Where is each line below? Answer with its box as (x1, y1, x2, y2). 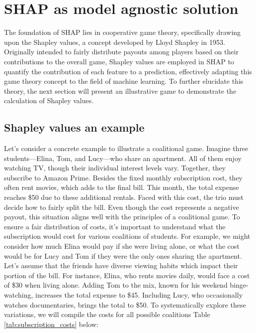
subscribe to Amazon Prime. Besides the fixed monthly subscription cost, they (4, 172, 243, 182)
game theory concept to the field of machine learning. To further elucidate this (4, 76, 244, 86)
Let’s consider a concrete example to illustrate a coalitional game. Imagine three (4, 143, 249, 154)
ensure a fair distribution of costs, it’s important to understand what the (4, 221, 226, 231)
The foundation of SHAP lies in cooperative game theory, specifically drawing (4, 27, 241, 37)
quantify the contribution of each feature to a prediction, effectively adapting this (4, 66, 252, 76)
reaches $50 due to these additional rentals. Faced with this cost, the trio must (4, 192, 244, 202)
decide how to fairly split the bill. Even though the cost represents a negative (4, 201, 239, 212)
